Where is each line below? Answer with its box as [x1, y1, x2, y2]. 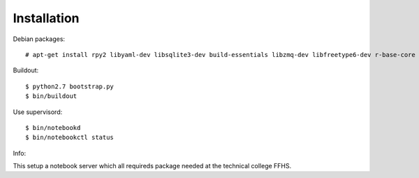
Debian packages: [13, 35, 66, 43]
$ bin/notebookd [25, 124, 81, 131]
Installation [13, 10, 80, 26]
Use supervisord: [13, 108, 63, 116]
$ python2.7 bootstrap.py [25, 82, 115, 90]
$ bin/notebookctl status [25, 133, 115, 142]
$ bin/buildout [25, 92, 78, 100]
